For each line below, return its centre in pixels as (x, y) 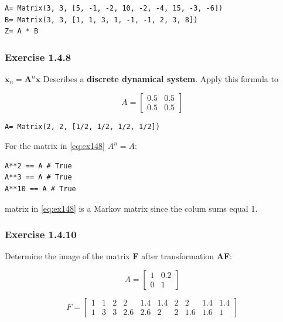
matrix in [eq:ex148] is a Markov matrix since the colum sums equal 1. (131, 208)
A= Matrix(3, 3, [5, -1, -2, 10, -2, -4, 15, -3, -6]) (114, 8)
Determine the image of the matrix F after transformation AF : (118, 256)
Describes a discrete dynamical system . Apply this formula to (161, 79)
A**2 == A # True (38, 166)
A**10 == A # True (40, 189)
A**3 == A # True (38, 177)
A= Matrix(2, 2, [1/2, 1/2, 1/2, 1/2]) (82, 126)
